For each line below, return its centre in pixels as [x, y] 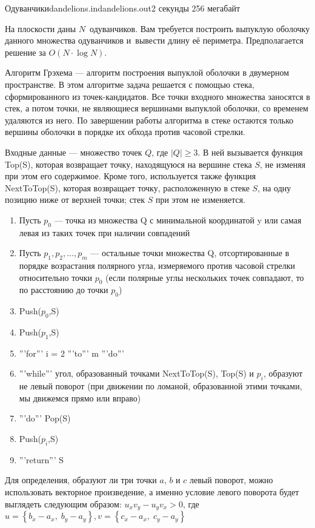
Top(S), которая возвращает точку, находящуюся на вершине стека [128, 164]
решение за [25, 52]
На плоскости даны [41, 28]
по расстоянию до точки [64, 290]
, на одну [274, 187]
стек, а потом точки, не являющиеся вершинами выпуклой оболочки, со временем [157, 108]
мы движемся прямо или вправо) [80, 398]
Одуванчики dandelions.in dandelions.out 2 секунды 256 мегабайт [123, 8]
